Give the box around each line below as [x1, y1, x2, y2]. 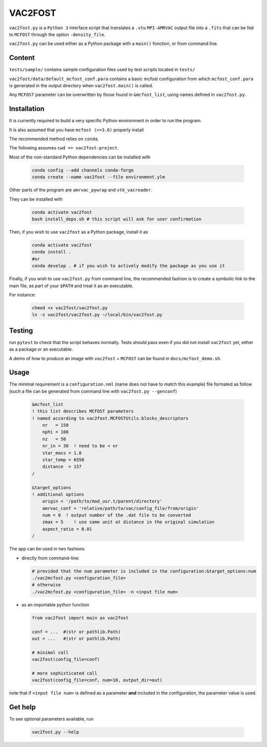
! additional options [32, 492, 85, 497]
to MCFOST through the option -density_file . [9, 31, 106, 37]
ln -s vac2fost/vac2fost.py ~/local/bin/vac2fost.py [32, 312, 163, 318]
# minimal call [32, 649, 69, 655]
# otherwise [32, 582, 61, 588]
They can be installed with [9, 196, 63, 202]
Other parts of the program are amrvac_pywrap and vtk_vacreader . [9, 187, 152, 193]
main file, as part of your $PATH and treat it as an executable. [9, 283, 133, 289]
